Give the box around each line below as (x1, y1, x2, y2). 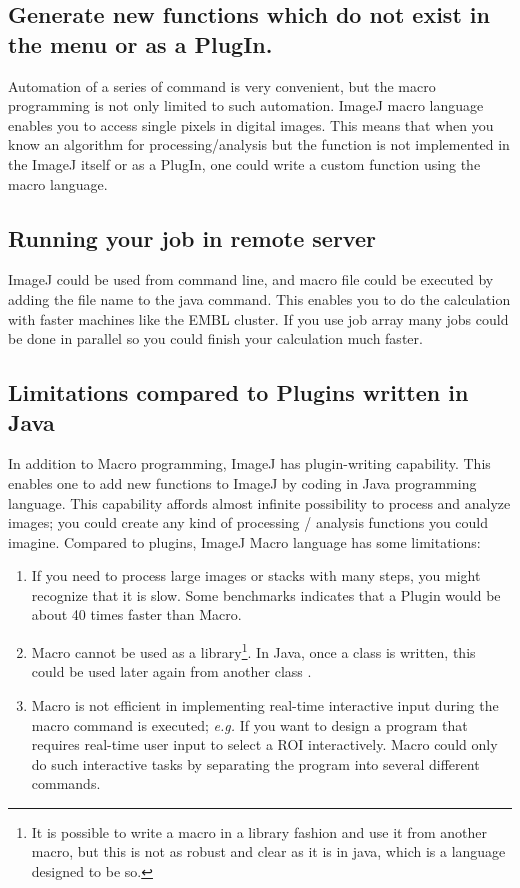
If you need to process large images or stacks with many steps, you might (31, 565, 481, 586)
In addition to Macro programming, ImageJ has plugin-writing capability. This (8, 453, 491, 474)
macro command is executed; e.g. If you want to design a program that (31, 714, 468, 735)
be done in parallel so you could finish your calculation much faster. (8, 328, 423, 349)
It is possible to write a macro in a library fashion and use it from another (31, 821, 488, 842)
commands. (31, 773, 101, 794)
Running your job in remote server (8, 222, 376, 253)
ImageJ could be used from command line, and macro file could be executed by (8, 269, 494, 290)
